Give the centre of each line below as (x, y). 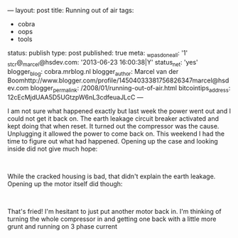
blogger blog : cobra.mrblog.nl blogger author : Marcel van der (93, 72)
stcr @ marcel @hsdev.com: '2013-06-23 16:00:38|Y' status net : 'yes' (103, 63)
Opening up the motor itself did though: (65, 184)
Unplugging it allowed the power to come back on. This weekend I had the (116, 134)
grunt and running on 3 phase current (63, 227)
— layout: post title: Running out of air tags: (71, 10)
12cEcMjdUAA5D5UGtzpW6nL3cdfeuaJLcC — (75, 97)
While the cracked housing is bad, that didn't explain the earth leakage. (112, 176)
